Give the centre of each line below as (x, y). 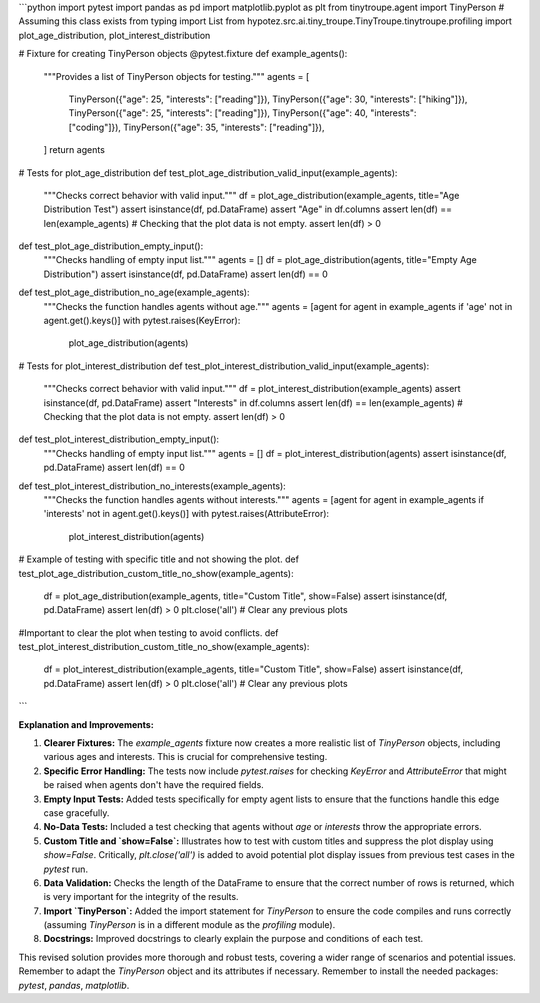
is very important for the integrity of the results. (141, 897)
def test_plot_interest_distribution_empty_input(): (119, 439)
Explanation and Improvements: (86, 724)
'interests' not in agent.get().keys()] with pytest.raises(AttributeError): (186, 514)
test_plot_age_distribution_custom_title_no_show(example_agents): (156, 573)
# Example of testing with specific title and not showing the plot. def (159, 559)
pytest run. (66, 869)
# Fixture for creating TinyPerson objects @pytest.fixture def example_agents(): (183, 54)
